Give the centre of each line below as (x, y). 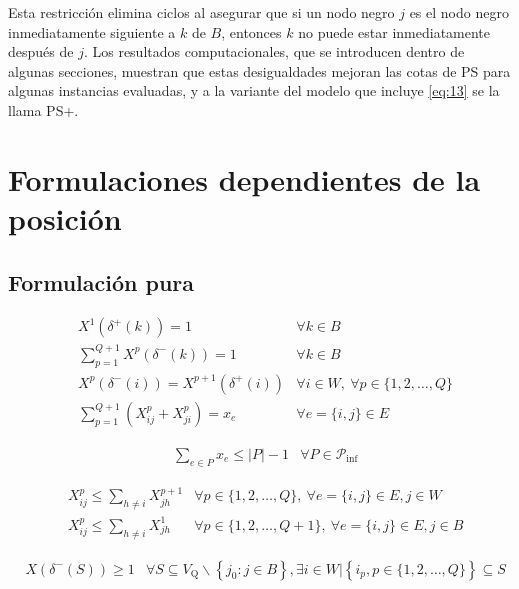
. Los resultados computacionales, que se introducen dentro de (274, 51)
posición (65, 217)
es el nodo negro (459, 12)
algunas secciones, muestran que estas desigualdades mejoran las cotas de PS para (259, 70)
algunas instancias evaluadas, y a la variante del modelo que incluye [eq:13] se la (254, 90)
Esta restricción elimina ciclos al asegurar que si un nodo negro (201, 12)
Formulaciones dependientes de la (244, 178)
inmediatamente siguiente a (92, 31)
